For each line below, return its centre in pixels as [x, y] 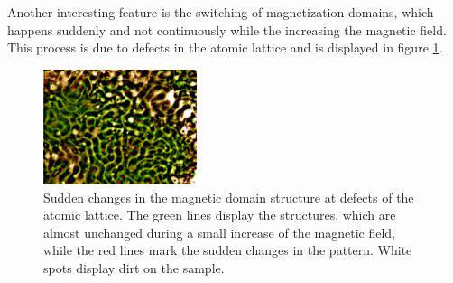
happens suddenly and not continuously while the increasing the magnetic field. [227, 29]
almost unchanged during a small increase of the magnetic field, [219, 232]
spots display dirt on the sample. [134, 267]
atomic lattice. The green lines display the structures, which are [220, 215]
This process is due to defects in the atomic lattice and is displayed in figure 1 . [225, 47]
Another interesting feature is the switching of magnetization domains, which [221, 12]
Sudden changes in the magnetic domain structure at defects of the [229, 197]
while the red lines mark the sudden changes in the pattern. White [228, 250]
